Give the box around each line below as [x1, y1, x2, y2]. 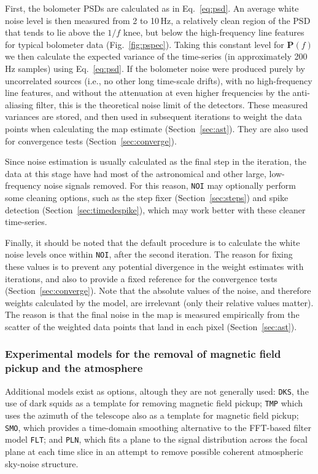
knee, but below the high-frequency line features [123, 26, 304, 39]
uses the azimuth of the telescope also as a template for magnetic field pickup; [5, 409, 299, 422]
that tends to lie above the [5, 26, 105, 39]
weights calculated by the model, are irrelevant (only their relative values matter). [5, 296, 314, 309]
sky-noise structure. [5, 457, 79, 470]
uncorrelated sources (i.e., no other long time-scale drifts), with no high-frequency [5, 74, 312, 87]
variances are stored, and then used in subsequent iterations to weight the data [5, 110, 302, 123]
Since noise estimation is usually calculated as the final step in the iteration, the [5, 155, 306, 168]
